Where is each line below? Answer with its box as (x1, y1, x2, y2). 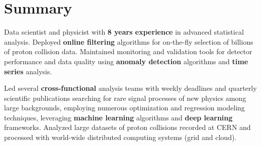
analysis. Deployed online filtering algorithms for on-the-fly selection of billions (4, 36, 253, 47)
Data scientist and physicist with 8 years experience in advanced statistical (4, 27, 244, 37)
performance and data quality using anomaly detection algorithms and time (4, 56, 248, 66)
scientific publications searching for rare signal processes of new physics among (4, 92, 246, 103)
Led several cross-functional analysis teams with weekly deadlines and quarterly (4, 83, 257, 93)
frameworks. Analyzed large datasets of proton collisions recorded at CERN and (4, 122, 251, 132)
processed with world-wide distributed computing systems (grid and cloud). (4, 132, 237, 142)
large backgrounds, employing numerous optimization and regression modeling (4, 102, 245, 113)
